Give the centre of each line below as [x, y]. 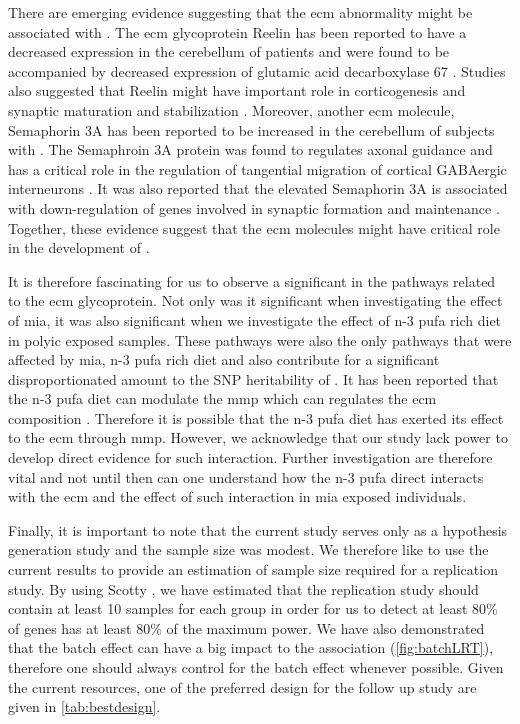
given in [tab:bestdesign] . [84, 706]
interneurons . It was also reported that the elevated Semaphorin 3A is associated [258, 188]
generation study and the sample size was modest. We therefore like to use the [248, 549]
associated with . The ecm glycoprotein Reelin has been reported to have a [237, 31]
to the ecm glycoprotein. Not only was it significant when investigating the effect [255, 300]
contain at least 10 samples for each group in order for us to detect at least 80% [253, 608]
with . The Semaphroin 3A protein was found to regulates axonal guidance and [250, 149]
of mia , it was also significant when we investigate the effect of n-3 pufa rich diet [255, 319]
